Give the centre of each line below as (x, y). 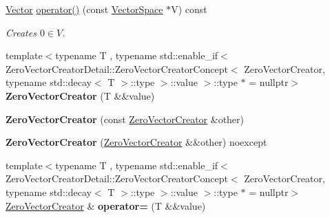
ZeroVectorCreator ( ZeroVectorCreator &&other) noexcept (136, 142)
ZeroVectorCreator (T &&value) (80, 95)
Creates (21, 32)
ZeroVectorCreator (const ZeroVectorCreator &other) (125, 119)
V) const (189, 9)
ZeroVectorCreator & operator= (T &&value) (106, 205)
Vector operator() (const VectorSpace (84, 9)
